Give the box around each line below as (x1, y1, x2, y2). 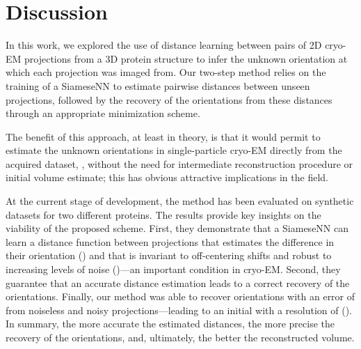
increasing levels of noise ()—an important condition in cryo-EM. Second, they (6, 262, 341, 277)
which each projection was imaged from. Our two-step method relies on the (6, 65, 326, 79)
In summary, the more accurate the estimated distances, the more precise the (6, 316, 335, 331)
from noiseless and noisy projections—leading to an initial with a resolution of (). (6, 302, 353, 317)
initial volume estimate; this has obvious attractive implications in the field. (6, 170, 328, 185)
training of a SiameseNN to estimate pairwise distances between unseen (6, 78, 310, 93)
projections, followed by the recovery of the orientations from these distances (6, 92, 332, 107)
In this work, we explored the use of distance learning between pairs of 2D (6, 38, 322, 52)
